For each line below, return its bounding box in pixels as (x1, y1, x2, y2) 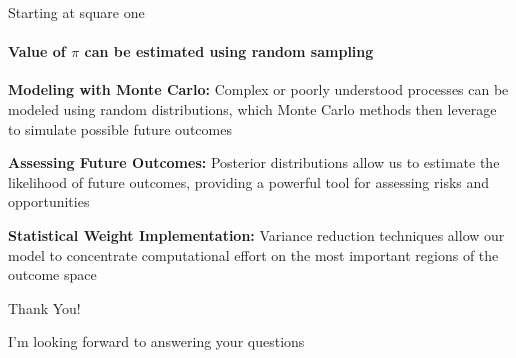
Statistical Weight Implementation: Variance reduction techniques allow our (8, 224, 505, 245)
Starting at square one (8, 2, 145, 22)
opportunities (8, 191, 90, 212)
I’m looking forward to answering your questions (8, 331, 305, 352)
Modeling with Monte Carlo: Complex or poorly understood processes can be (8, 79, 509, 100)
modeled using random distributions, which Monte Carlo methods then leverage (8, 98, 497, 119)
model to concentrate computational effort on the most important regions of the (8, 244, 499, 265)
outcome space (8, 264, 97, 285)
